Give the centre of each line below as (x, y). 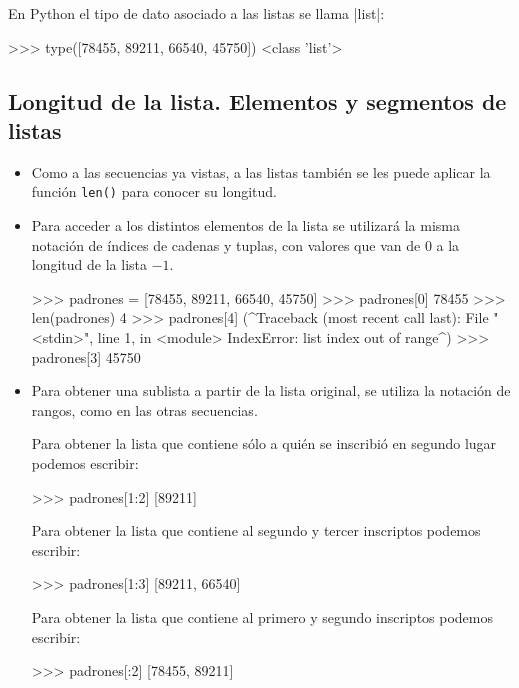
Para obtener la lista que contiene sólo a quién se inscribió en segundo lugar (264, 443)
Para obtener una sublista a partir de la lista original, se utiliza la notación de (271, 390)
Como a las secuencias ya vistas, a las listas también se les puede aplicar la (261, 171)
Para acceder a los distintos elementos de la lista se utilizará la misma (245, 225)
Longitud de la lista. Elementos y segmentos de (257, 100)
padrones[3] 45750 (86, 356)
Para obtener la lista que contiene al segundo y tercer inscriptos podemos (256, 530)
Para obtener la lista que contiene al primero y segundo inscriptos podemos (262, 616)
